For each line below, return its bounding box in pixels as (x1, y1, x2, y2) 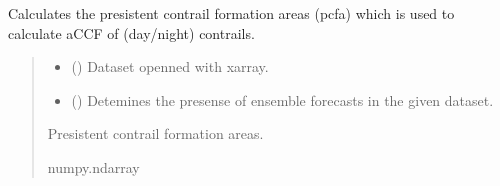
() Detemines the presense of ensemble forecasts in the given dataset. (71, 89, 494, 110)
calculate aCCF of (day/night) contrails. (8, 22, 255, 43)
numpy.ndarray (47, 156, 140, 177)
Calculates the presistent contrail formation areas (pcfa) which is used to (8, 3, 455, 23)
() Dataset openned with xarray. (71, 56, 269, 77)
